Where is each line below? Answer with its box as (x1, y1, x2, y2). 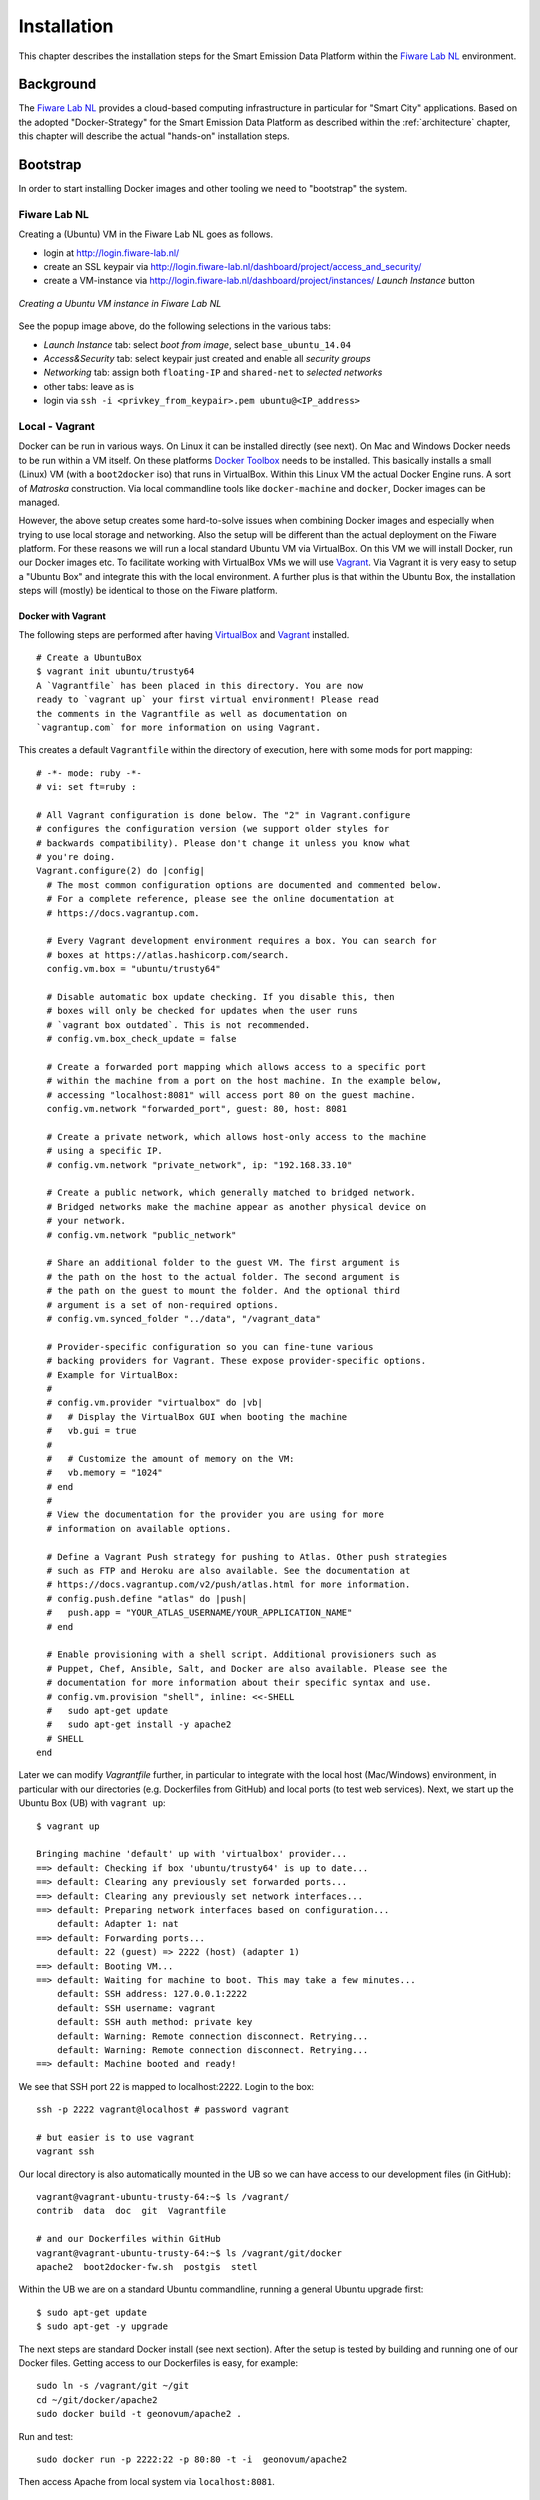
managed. (18, 496, 60, 508)
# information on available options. (46, 1523, 232, 1534)
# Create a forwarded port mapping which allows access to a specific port (46, 1061, 427, 1072)
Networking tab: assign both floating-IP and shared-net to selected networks (43, 366, 383, 379)
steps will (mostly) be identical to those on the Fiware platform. (18, 585, 279, 597)
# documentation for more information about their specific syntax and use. (46, 1677, 432, 1689)
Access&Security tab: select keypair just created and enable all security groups (43, 353, 371, 365)
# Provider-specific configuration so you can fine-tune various (46, 1341, 374, 1352)
